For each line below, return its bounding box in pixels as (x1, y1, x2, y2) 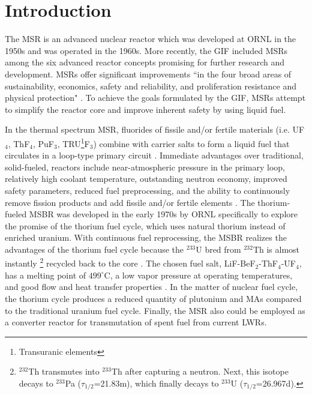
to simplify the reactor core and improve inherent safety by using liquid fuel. (5, 103, 286, 115)
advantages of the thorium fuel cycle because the (5, 243, 184, 255)
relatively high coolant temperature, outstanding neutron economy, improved (5, 172, 287, 185)
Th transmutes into (28, 365, 100, 378)
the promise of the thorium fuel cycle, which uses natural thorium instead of (5, 219, 286, 232)
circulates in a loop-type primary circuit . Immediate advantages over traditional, (5, 149, 304, 161)
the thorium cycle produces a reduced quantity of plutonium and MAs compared (5, 292, 302, 304)
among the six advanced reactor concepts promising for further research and (5, 56, 285, 68)
